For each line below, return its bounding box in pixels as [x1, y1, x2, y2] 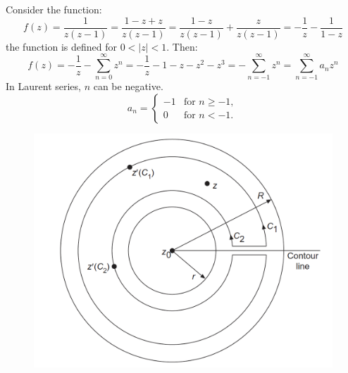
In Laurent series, [6, 79, 81, 94]
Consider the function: [6, 2, 102, 16]
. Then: [166, 39, 198, 53]
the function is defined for [6, 39, 118, 53]
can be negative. [93, 79, 163, 94]
